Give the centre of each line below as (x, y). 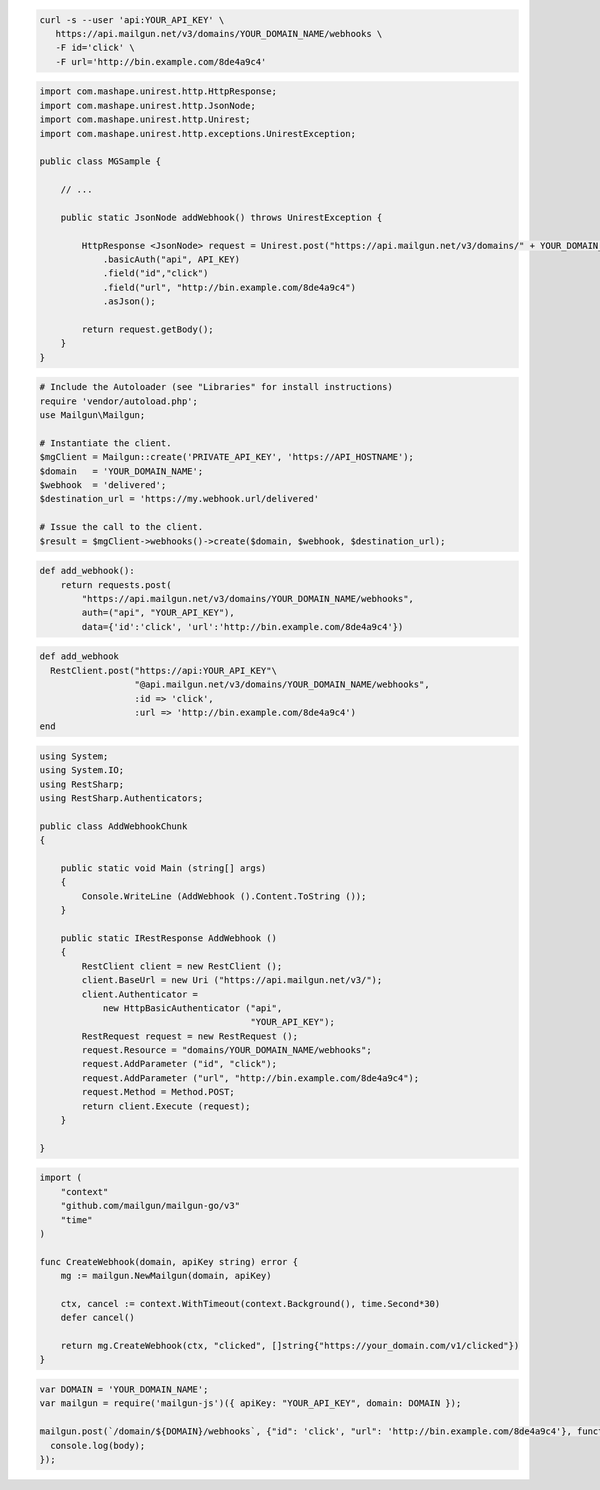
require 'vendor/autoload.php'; (119, 401)
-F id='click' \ (95, 48)
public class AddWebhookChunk (113, 826)
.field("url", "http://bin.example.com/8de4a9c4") (229, 287)
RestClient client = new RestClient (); (182, 966)
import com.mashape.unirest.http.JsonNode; (148, 105)
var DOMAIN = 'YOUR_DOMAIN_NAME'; (124, 1389)
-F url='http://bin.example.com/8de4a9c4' (161, 61)
